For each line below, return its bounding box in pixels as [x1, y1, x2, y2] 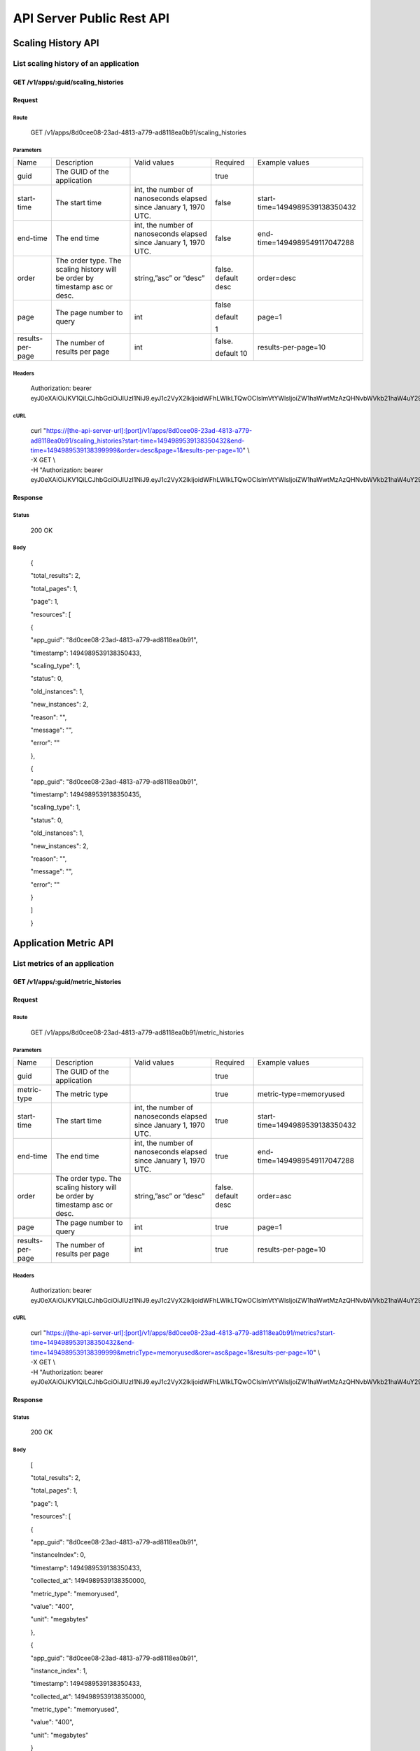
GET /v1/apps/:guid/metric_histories [13, 978, 122, 986]
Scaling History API [13, 37, 99, 49]
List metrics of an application [13, 958, 115, 968]
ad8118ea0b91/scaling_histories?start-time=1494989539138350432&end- [30, 436, 245, 445]
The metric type [55, 1089, 108, 1099]
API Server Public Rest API [13, 11, 170, 26]
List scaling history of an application [13, 58, 139, 68]
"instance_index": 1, [30, 1666, 87, 1675]
